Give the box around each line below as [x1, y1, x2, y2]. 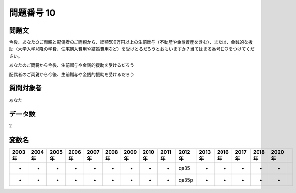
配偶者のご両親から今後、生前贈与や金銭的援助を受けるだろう [9, 71, 135, 77]
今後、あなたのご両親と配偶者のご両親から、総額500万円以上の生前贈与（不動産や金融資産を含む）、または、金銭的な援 [9, 39, 253, 45]
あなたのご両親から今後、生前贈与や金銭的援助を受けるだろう [9, 62, 135, 68]
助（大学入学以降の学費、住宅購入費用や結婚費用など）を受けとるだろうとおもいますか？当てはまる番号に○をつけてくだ [9, 46, 255, 52]
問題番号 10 [9, 7, 56, 18]
